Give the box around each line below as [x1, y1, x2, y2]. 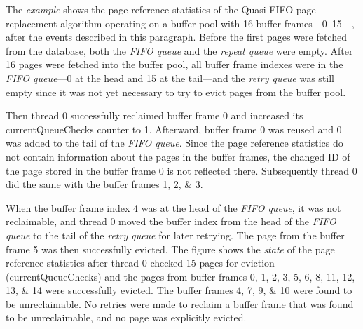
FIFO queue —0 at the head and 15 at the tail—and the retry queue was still [6, 70, 335, 85]
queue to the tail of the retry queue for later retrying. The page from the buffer [6, 227, 345, 242]
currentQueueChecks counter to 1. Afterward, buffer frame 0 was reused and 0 [6, 121, 342, 136]
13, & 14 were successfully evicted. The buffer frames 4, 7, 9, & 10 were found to [6, 283, 352, 297]
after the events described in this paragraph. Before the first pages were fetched [6, 29, 347, 44]
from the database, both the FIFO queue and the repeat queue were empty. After [6, 43, 353, 58]
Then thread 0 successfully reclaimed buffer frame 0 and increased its [6, 108, 303, 123]
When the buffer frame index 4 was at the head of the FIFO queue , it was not [6, 200, 341, 215]
